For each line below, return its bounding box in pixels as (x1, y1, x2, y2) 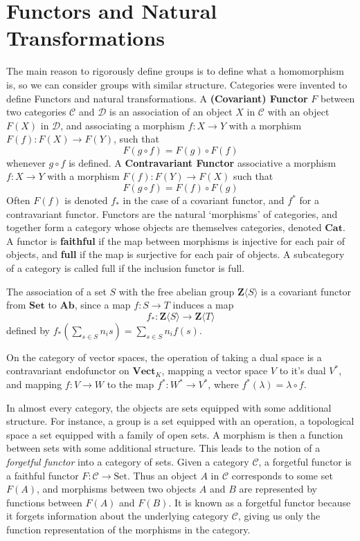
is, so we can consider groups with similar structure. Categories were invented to (6, 77, 348, 91)
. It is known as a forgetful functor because (168, 495, 351, 509)
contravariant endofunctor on (6, 363, 129, 378)
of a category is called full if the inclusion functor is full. (6, 261, 245, 275)
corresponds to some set (231, 468, 333, 482)
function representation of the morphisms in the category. (6, 522, 251, 536)
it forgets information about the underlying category (6, 508, 229, 523)
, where (208, 377, 239, 391)
